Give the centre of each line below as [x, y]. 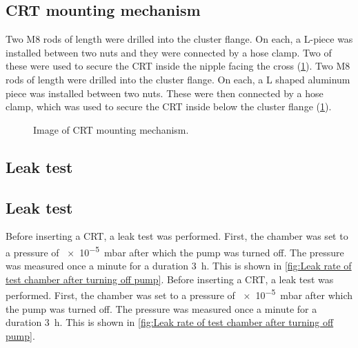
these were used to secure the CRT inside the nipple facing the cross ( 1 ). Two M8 [178, 66]
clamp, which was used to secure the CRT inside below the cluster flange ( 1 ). [169, 106]
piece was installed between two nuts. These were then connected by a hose [165, 93]
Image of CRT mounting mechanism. [111, 129]
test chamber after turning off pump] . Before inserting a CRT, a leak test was [170, 279]
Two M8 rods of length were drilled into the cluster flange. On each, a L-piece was [179, 39]
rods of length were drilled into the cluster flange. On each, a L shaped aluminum [178, 79]
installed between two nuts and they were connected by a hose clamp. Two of [169, 52]
